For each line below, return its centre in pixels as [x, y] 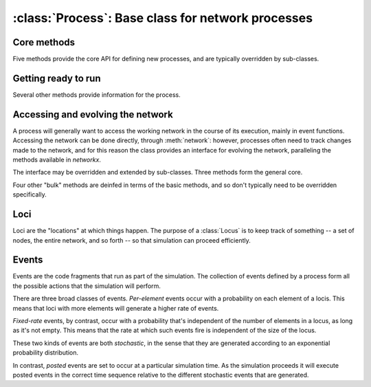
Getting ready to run [57, 78]
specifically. [30, 195]
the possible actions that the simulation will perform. [87, 286]
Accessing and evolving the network [93, 114]
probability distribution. [46, 353]
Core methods [44, 42]
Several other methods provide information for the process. [97, 95]
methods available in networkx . [57, 160]
